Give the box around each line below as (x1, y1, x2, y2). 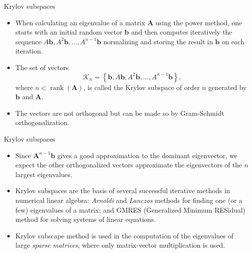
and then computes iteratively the (131, 27, 233, 37)
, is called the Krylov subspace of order (83, 82, 200, 92)
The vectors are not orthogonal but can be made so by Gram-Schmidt (15, 108, 224, 118)
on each (221, 36, 245, 46)
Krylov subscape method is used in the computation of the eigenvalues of (15, 230, 234, 240)
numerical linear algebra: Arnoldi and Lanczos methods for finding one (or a (15, 195, 243, 205)
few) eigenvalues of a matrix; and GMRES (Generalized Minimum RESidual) (15, 204, 246, 215)
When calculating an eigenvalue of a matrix (15, 17, 145, 27)
